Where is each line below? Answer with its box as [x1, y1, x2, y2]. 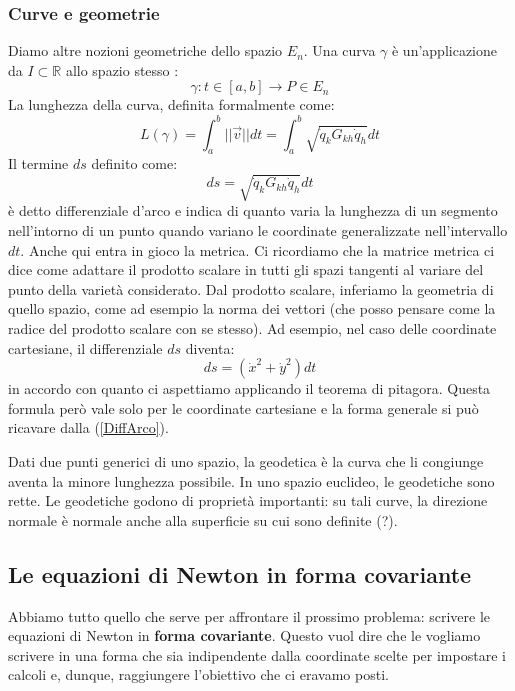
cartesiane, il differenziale [8, 337, 163, 358]
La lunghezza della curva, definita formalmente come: [8, 94, 335, 115]
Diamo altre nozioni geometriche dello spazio [8, 40, 283, 61]
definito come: [91, 153, 178, 174]
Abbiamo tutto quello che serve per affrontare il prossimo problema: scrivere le [8, 605, 491, 626]
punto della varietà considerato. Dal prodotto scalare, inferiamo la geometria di [8, 278, 494, 299]
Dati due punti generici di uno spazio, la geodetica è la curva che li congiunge [8, 450, 484, 471]
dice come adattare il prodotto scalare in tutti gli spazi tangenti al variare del [8, 259, 484, 280]
